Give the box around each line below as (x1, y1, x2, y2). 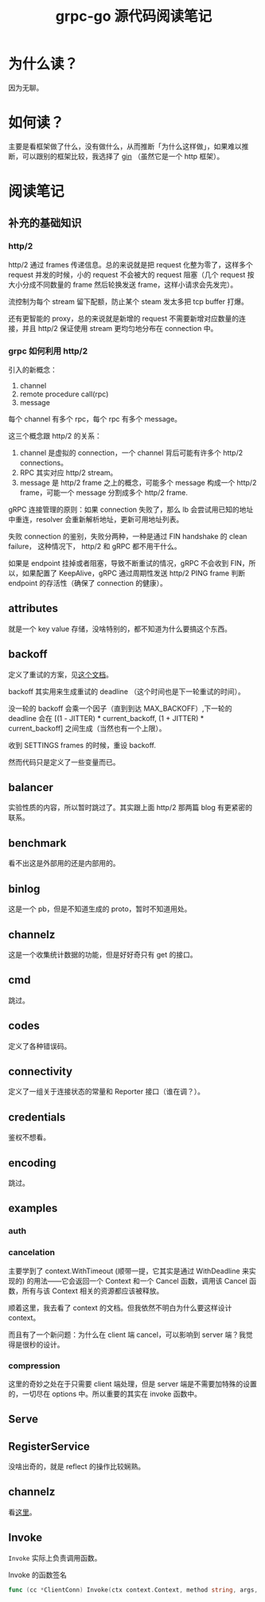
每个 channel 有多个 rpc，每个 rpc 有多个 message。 (8, 415, 181, 424)
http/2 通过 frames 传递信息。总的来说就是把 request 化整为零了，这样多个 (8, 259, 253, 269)
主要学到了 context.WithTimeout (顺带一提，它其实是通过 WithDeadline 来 (8, 1266, 249, 1276)
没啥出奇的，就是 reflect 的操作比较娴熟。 (8, 1462, 146, 1471)
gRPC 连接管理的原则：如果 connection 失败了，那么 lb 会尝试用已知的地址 (8, 505, 254, 514)
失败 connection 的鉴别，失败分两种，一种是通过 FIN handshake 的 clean (8, 532, 247, 541)
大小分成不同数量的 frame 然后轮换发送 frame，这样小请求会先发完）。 (8, 279, 238, 289)
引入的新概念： (8, 365, 57, 375)
